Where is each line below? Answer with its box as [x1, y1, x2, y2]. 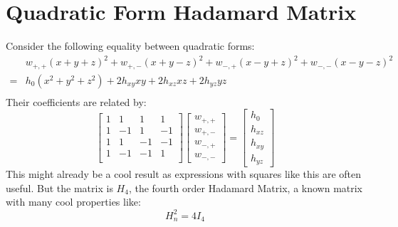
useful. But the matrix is [6, 180, 113, 195]
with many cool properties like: [6, 194, 141, 209]
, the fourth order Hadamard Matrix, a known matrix [128, 180, 363, 195]
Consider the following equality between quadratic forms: [6, 38, 255, 53]
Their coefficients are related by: [6, 94, 147, 109]
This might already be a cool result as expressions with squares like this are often [6, 167, 362, 181]
